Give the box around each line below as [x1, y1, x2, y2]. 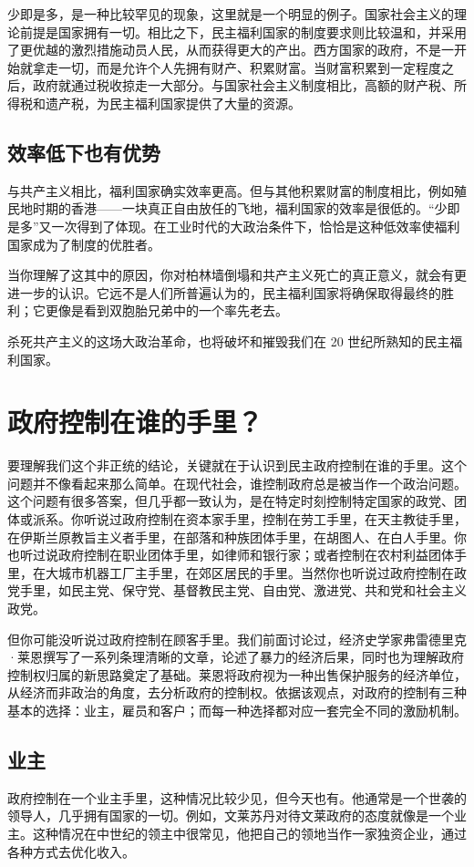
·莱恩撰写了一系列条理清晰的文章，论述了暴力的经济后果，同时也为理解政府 [7, 647, 464, 666]
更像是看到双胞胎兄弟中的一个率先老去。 [45, 301, 288, 320]
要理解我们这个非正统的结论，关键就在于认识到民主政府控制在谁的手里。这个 [7, 456, 467, 475]
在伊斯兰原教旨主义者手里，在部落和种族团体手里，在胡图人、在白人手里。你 [7, 527, 467, 546]
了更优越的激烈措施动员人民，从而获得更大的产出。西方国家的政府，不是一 [7, 40, 454, 59]
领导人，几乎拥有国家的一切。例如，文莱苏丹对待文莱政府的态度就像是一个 [7, 806, 454, 825]
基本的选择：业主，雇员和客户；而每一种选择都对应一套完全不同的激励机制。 [7, 700, 467, 719]
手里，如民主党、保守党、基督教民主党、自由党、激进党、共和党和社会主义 [19, 581, 467, 600]
